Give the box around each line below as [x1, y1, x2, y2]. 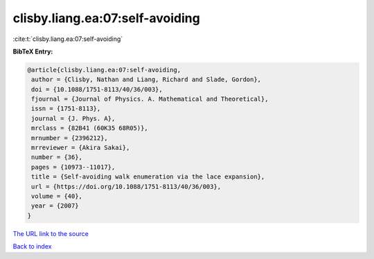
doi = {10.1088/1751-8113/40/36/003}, [31, 85, 163, 93]
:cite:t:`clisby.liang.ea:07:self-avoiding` [12, 35, 123, 43]
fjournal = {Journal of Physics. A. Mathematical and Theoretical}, [31, 95, 269, 103]
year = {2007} [31, 202, 79, 210]
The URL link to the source [12, 229, 89, 237]
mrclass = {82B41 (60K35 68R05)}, [31, 124, 148, 132]
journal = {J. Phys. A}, [31, 115, 116, 122]
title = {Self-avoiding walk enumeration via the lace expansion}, [31, 173, 265, 181]
